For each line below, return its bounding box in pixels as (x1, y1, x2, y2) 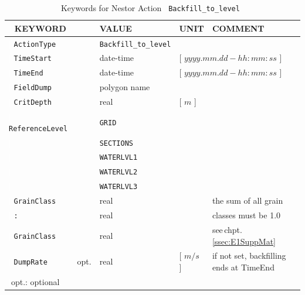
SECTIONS (99, 139, 133, 147)
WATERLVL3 (99, 183, 138, 191)
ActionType (13, 40, 56, 49)
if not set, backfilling (212, 249, 286, 262)
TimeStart (13, 54, 52, 63)
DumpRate (13, 258, 48, 267)
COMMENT (212, 22, 265, 34)
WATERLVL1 (99, 153, 138, 162)
